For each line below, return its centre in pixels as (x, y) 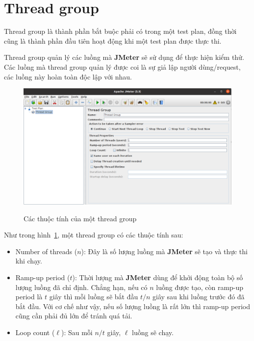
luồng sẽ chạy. (153, 332)
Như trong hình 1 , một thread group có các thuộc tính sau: (94, 235)
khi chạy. (29, 261)
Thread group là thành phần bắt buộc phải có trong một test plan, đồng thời (120, 31)
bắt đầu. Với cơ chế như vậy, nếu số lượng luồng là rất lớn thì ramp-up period (133, 306)
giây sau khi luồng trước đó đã (199, 297)
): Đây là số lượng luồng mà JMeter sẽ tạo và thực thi (164, 251)
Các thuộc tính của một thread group (80, 218)
